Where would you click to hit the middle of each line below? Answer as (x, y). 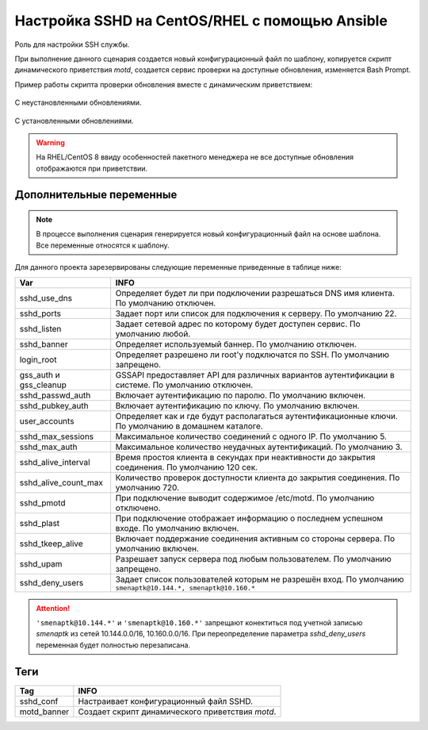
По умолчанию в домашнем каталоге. (189, 426)
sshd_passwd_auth (55, 395)
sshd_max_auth (48, 447)
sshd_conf (39, 701)
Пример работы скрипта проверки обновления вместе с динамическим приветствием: (164, 84)
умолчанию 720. (147, 487)
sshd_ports (40, 313)
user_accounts (47, 421)
